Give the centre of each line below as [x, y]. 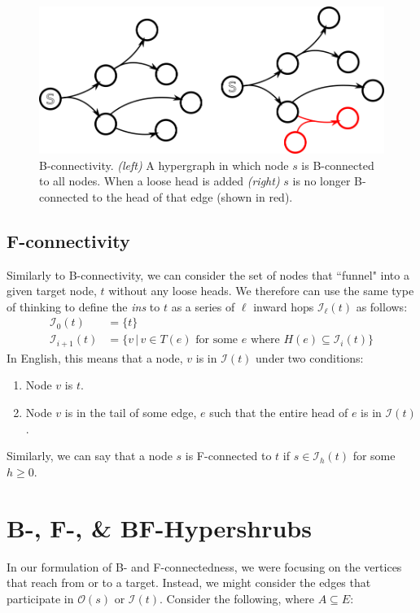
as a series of [203, 306]
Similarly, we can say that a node [90, 456]
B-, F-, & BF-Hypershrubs [159, 527]
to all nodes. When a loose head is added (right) [160, 181]
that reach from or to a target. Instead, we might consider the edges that [189, 583]
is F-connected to [228, 456]
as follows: [382, 306]
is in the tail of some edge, [131, 413]
